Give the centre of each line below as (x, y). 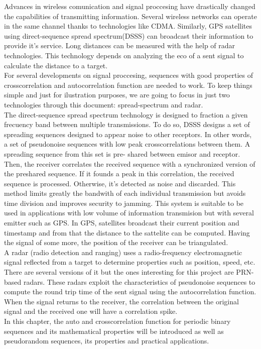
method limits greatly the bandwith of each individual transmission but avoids (125, 193)
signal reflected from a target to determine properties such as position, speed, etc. (130, 262)
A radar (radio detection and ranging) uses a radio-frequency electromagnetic (123, 252)
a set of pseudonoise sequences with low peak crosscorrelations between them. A (127, 144)
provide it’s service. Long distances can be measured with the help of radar (120, 45)
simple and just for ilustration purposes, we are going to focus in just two (117, 95)
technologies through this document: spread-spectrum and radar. (104, 104)
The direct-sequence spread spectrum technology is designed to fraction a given (126, 114)
